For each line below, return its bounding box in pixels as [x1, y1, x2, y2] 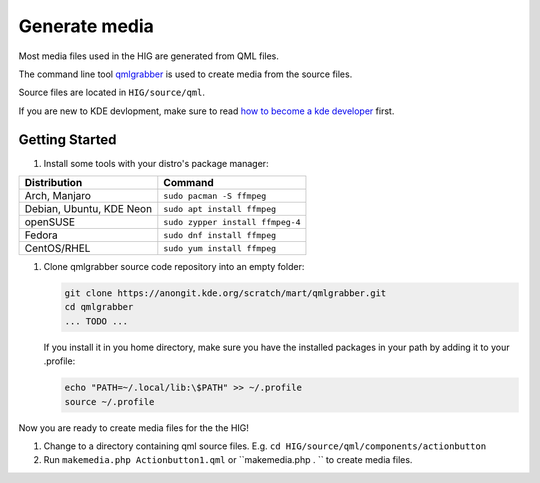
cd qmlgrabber [64, 301, 134, 313]
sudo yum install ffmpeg [163, 243, 277, 254]
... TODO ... [64, 315, 129, 327]
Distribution [24, 176, 83, 190]
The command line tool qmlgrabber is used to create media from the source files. [18, 68, 353, 80]
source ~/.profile [64, 396, 155, 407]
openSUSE [24, 215, 75, 229]
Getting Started [18, 131, 117, 148]
